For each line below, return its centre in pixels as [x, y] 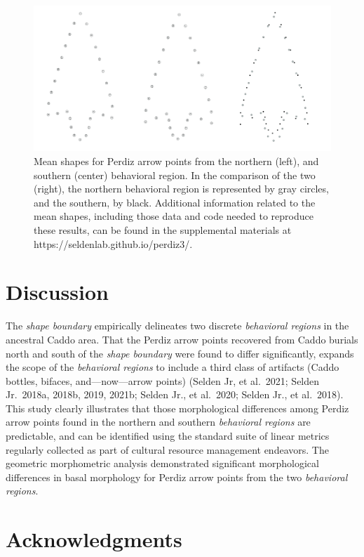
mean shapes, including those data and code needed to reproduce [174, 216]
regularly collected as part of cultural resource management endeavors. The [167, 449]
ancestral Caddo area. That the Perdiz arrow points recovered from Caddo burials [182, 339]
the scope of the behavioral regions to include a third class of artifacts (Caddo [173, 367]
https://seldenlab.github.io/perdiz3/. [113, 243]
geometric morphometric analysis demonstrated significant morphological [162, 463]
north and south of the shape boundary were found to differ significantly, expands [180, 353]
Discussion [57, 292]
